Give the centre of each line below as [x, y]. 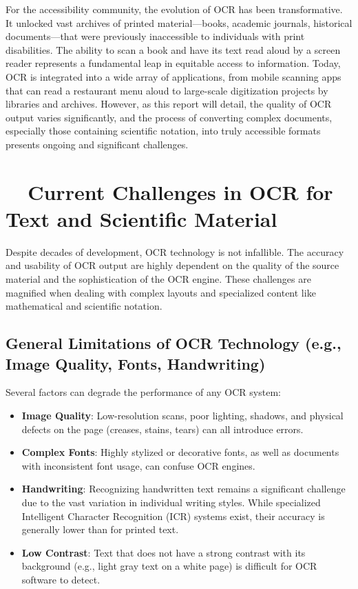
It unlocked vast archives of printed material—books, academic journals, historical [179, 22]
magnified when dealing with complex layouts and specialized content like [161, 292]
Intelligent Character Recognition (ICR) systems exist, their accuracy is [173, 516]
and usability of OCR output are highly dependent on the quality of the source [172, 265]
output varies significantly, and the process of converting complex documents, [169, 117]
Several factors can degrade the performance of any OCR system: [143, 392]
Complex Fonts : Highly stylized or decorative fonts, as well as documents [180, 452]
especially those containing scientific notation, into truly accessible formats [163, 131]
